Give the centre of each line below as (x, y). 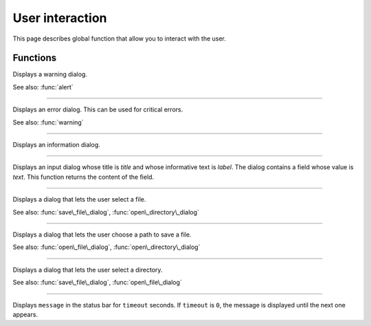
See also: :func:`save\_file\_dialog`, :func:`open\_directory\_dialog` (106, 212)
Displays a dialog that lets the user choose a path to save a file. (102, 235)
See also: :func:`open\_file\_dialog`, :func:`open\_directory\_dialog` (106, 247)
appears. (25, 314)
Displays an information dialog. (57, 145)
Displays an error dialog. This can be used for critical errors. (98, 109)
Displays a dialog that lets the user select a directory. (88, 270)
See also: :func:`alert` (43, 87)
